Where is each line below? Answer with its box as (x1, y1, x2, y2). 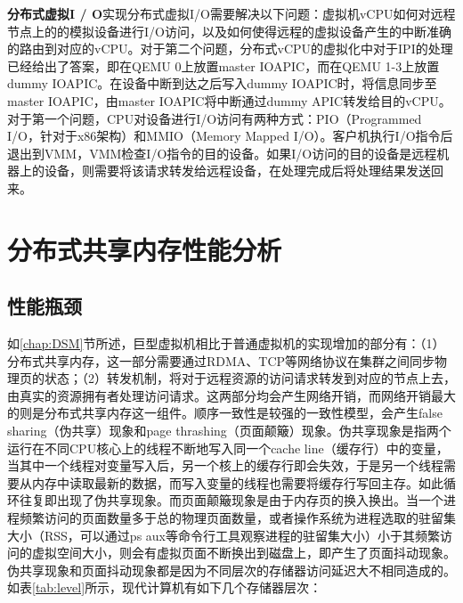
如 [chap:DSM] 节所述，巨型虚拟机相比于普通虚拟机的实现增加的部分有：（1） (7, 334, 445, 353)
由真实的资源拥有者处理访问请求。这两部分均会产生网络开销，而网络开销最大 (7, 386, 456, 404)
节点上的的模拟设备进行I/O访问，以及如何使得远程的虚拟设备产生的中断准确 (7, 21, 451, 40)
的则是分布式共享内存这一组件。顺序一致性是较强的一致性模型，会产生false (7, 403, 443, 422)
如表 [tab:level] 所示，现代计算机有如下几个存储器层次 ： (7, 578, 322, 597)
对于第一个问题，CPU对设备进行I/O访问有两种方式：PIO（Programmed (7, 109, 422, 127)
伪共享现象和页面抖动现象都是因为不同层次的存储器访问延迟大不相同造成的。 (7, 560, 456, 579)
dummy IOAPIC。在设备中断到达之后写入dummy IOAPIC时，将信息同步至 (7, 74, 437, 93)
